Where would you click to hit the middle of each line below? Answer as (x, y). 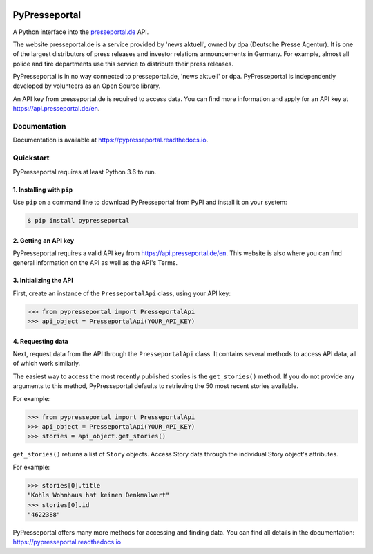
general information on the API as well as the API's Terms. (95, 263)
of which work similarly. (47, 364)
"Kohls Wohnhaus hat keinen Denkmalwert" (98, 495)
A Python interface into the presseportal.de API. (81, 32)
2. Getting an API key (44, 240)
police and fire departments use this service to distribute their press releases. (123, 64)
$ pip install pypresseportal (78, 220)
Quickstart (31, 158)
